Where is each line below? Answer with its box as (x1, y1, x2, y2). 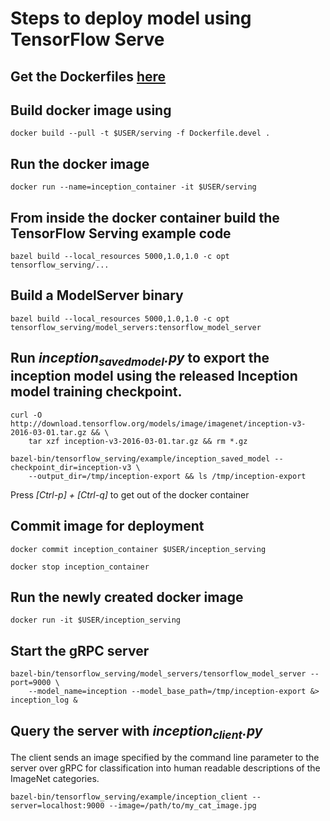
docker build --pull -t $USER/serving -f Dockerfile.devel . (10, 128, 271, 139)
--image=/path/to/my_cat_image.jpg (108, 801, 257, 811)
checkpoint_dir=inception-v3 (10, 462, 132, 472)
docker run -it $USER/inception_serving (10, 615, 182, 626)
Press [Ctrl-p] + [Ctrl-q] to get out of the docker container (10, 488, 250, 501)
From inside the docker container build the (10, 209, 280, 226)
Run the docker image (10, 155, 150, 172)
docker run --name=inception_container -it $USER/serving (10, 182, 257, 192)
